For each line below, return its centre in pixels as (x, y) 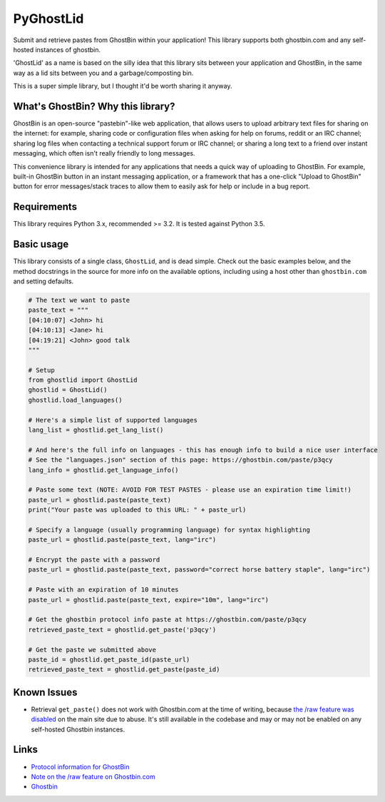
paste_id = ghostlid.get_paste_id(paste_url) (109, 660)
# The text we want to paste (79, 300)
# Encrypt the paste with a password (94, 560)
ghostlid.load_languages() (75, 400)
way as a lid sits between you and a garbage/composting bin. (103, 73)
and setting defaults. (43, 281)
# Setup (41, 370)
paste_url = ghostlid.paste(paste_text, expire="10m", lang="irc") (149, 600)
